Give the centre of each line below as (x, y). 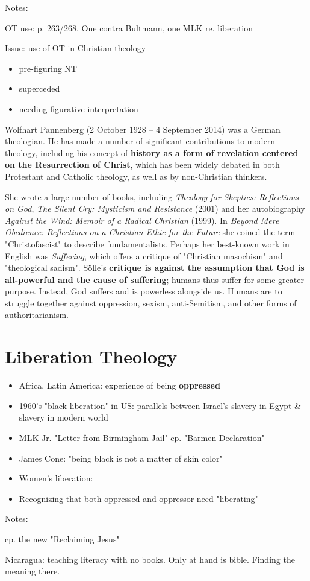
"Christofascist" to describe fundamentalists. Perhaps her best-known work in (147, 243)
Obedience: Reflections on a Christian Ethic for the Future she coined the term (150, 232)
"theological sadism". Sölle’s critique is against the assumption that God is (155, 268)
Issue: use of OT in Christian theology (76, 48)
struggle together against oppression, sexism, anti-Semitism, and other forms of (151, 303)
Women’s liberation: (56, 478)
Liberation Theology (91, 356)
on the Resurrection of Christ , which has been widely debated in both (142, 164)
